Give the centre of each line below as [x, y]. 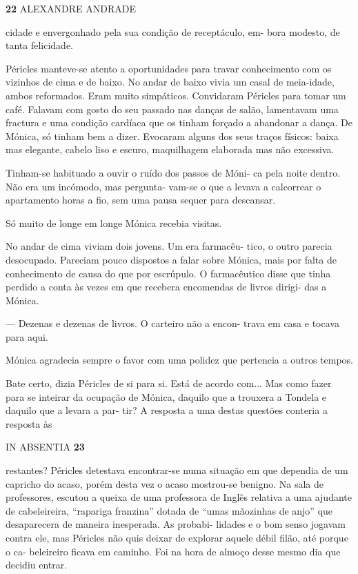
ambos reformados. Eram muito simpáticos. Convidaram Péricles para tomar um [176, 95]
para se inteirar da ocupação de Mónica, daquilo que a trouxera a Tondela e [166, 396]
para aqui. [27, 336]
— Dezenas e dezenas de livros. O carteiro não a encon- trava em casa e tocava [172, 323]
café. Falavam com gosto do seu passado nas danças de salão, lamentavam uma [172, 109]
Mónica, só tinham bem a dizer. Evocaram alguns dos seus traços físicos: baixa [172, 136]
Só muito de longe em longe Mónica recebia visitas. [114, 222]
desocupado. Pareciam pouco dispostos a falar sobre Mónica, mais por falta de [171, 259]
